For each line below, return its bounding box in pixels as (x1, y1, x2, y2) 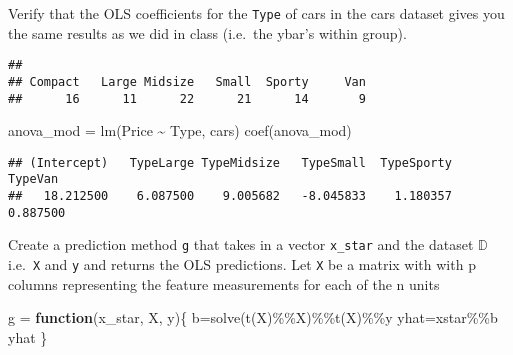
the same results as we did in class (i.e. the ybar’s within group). (8, 22, 407, 43)
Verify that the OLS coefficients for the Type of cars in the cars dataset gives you (8, 3, 505, 23)
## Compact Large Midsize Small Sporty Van (8, 74, 366, 89)
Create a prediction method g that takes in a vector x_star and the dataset (8, 234, 474, 255)
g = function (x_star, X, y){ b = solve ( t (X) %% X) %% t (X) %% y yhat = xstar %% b (8, 307, 498, 328)
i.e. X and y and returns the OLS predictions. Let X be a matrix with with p (8, 254, 476, 275)
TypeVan (8, 172, 59, 187)
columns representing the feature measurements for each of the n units (8, 273, 440, 294)
